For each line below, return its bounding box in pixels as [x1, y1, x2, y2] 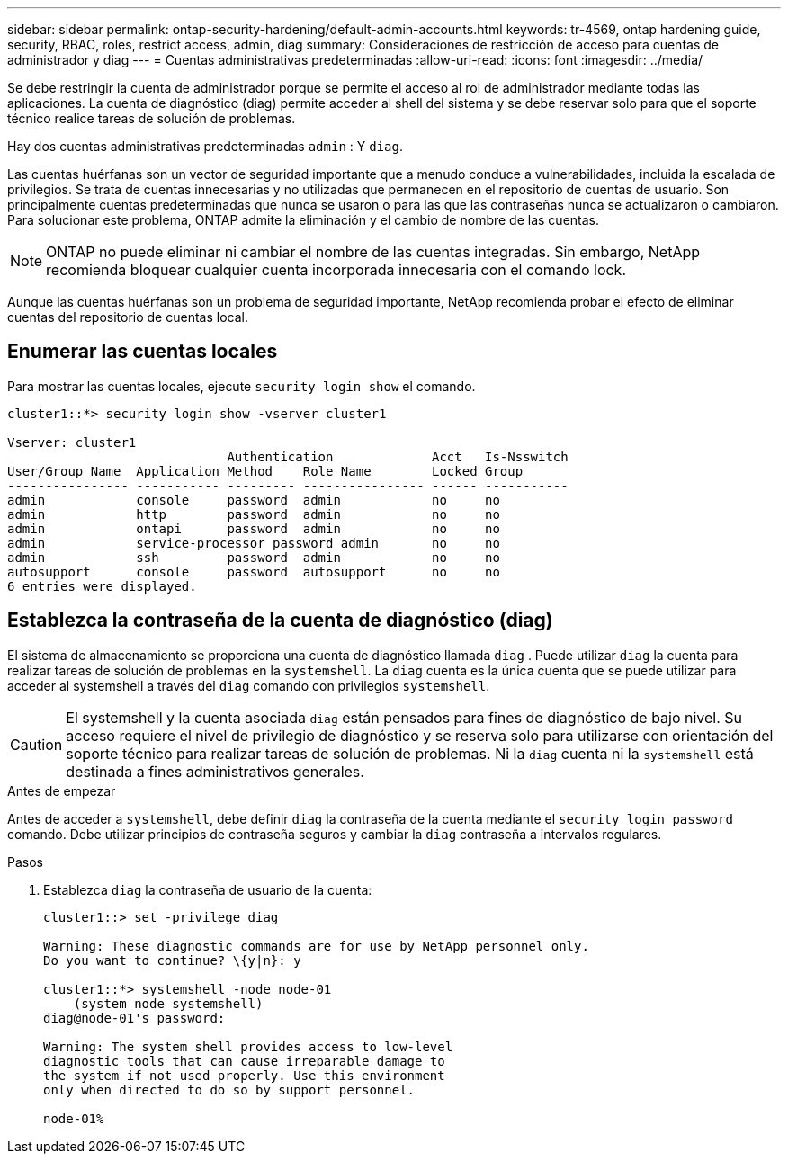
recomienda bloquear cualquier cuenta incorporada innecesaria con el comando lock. [46, 261, 627, 279]
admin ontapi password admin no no [7, 521, 500, 536]
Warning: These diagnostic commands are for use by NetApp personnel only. [43, 938, 589, 953]
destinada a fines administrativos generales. [66, 762, 364, 781]
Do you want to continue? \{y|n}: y [43, 952, 301, 968]
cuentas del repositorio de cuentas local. [7, 309, 248, 325]
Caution [10, 735, 63, 754]
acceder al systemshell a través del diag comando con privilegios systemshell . [7, 677, 490, 693]
